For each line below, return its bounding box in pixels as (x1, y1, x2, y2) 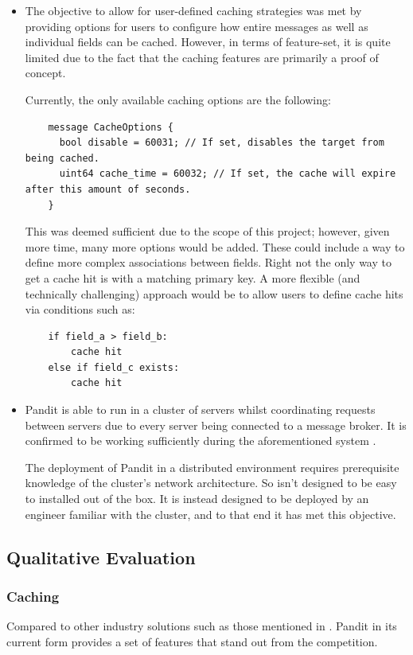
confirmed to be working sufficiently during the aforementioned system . (25, 432, 376, 449)
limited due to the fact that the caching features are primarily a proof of (25, 49, 379, 65)
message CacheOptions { (48, 121, 173, 133)
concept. (25, 64, 66, 81)
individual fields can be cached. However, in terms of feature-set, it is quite (25, 33, 391, 50)
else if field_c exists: (48, 361, 180, 373)
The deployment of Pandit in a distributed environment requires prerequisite (25, 458, 399, 475)
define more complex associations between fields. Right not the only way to (25, 254, 392, 271)
